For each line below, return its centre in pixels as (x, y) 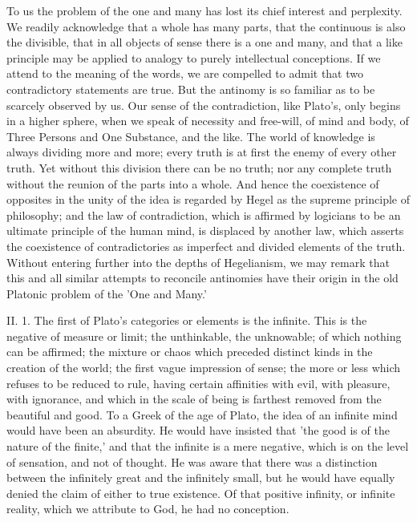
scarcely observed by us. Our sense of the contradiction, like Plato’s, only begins (204, 105)
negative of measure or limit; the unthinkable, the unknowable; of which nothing (204, 336)
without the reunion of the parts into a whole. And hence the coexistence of (193, 183)
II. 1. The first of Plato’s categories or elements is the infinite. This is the (187, 320)
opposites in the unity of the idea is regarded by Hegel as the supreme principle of (208, 199)
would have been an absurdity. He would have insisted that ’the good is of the (198, 430)
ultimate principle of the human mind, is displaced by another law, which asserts (205, 231)
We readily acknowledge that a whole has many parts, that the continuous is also (206, 26)
